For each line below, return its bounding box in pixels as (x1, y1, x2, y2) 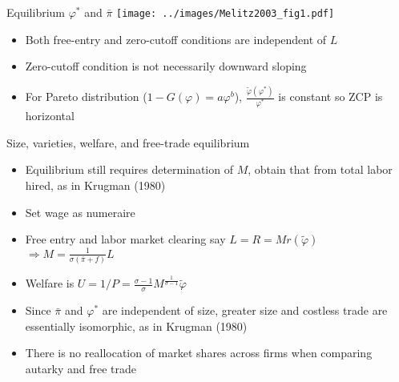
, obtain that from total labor (248, 161, 393, 178)
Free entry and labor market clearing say (25, 231, 226, 247)
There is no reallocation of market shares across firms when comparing (25, 344, 373, 361)
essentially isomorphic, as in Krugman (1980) (25, 317, 248, 334)
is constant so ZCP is (278, 88, 383, 105)
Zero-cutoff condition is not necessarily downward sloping (25, 58, 307, 74)
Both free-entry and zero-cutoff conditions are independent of (25, 30, 327, 47)
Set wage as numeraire (25, 203, 135, 220)
